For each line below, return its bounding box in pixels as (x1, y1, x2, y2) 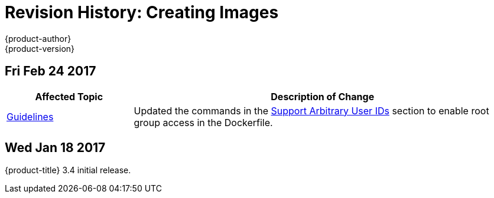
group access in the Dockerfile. (134, 116, 273, 128)
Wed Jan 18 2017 (5, 140, 106, 156)
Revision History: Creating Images (5, 2, 279, 22)
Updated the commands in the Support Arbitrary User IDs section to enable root (134, 104, 489, 117)
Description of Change (271, 90, 375, 103)
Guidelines (6, 110, 54, 123)
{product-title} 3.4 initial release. (5, 165, 131, 176)
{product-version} (5, 43, 75, 54)
